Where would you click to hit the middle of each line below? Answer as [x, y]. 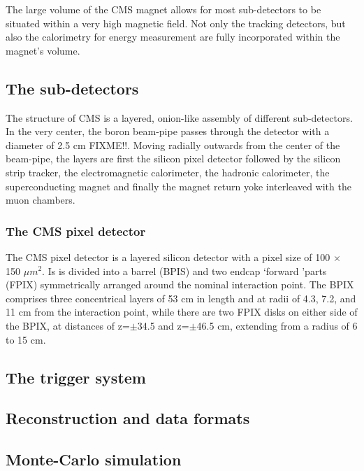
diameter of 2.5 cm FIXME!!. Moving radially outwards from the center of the [173, 145]
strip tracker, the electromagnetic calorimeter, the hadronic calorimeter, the [168, 172]
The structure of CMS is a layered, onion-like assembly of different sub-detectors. [179, 117]
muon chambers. [41, 200]
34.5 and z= [163, 325]
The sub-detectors [72, 88]
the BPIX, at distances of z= [68, 325]
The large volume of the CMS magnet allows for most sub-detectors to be [163, 9]
